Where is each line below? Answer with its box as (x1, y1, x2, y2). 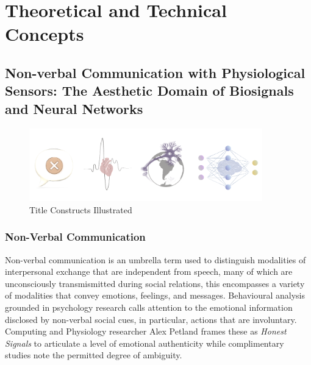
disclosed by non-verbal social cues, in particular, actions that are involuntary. (5, 313, 297, 325)
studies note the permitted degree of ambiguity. (5, 349, 182, 361)
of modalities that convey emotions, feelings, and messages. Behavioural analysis (5, 289, 305, 302)
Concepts (5, 21, 84, 46)
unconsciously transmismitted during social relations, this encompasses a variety (5, 277, 305, 289)
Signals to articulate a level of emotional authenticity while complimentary (5, 336, 284, 349)
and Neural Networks (5, 99, 143, 118)
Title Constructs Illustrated (29, 203, 132, 216)
